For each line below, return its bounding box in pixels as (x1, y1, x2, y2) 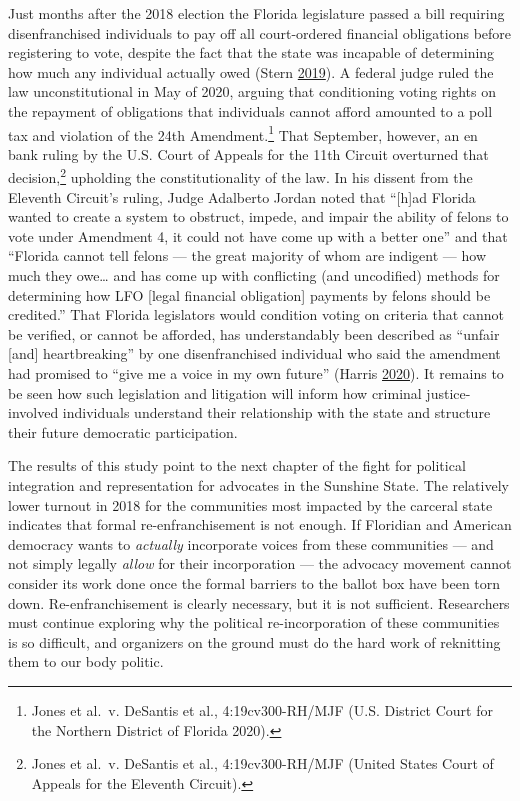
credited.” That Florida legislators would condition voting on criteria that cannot (8, 304, 505, 325)
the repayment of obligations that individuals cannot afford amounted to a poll (8, 100, 493, 121)
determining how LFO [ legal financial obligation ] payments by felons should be (8, 284, 491, 305)
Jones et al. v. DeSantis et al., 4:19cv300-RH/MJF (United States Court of (31, 753, 494, 774)
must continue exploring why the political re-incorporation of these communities (8, 612, 500, 633)
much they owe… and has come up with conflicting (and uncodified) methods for (8, 265, 500, 286)
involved (8, 402, 59, 423)
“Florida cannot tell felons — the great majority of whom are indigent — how (8, 245, 486, 266)
